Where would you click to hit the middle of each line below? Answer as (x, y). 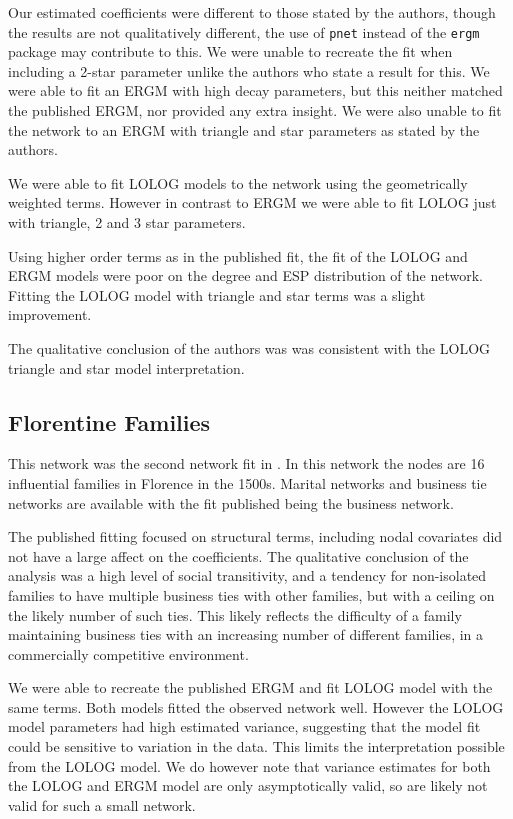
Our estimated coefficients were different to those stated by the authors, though (252, 12)
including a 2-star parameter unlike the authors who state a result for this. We (249, 70)
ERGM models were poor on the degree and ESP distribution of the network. (245, 275)
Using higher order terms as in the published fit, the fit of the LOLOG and (238, 255)
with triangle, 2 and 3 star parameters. (127, 222)
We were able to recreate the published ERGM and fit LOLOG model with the (250, 687)
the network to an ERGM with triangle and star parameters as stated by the (244, 129)
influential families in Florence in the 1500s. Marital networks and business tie (247, 482)
